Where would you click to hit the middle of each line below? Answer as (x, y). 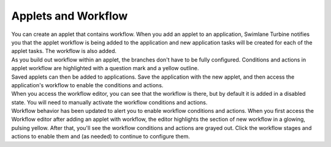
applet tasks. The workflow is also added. (64, 51)
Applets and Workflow (70, 16)
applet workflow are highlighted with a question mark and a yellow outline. (105, 68)
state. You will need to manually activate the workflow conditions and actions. (109, 102)
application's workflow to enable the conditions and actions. (87, 85)
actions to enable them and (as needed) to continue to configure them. (101, 137)
